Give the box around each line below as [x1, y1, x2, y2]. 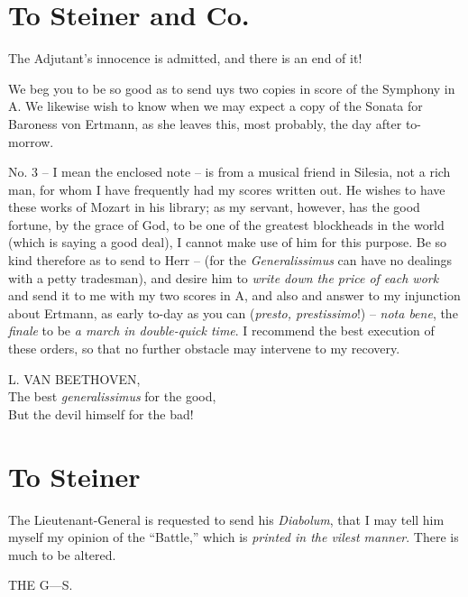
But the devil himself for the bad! [8, 404, 194, 423]
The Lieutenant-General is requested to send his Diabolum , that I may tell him [8, 510, 445, 528]
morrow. [8, 132, 54, 151]
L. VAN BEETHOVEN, [8, 369, 141, 388]
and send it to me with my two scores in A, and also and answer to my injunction [8, 286, 461, 305]
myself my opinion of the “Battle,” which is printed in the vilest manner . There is [8, 528, 459, 546]
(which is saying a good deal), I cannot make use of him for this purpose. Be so [8, 233, 447, 252]
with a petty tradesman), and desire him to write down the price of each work [8, 268, 439, 287]
